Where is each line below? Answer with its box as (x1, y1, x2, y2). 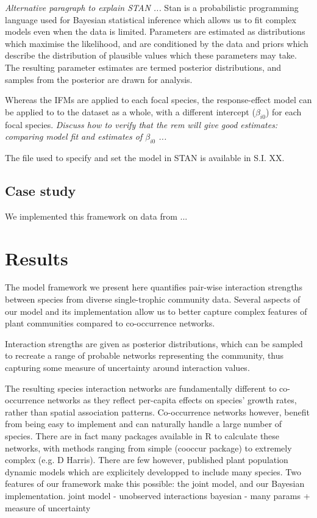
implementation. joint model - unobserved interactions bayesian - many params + (5, 489, 310, 502)
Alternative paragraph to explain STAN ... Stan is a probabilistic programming (5, 1, 299, 13)
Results (5, 245, 68, 270)
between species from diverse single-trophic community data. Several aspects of (5, 293, 301, 306)
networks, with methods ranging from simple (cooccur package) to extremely (5, 441, 292, 454)
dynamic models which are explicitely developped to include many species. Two (5, 465, 301, 478)
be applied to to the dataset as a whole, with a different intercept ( (5, 105, 255, 118)
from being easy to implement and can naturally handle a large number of (5, 417, 282, 430)
